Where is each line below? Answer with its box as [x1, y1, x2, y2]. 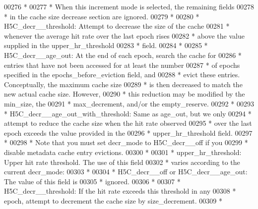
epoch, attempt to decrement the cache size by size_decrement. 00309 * [4, 195, 222, 206]
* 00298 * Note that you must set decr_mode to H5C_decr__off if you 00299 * [4, 137, 248, 148]
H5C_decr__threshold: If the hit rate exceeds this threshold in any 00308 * [4, 186, 236, 196]
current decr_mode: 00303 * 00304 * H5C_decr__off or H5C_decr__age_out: [4, 166, 248, 177]
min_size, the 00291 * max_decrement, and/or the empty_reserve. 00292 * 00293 [4, 98, 254, 108]
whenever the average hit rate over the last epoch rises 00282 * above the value [4, 30, 245, 41]
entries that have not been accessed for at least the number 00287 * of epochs [4, 59, 240, 70]
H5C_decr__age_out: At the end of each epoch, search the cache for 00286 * [4, 50, 242, 60]
